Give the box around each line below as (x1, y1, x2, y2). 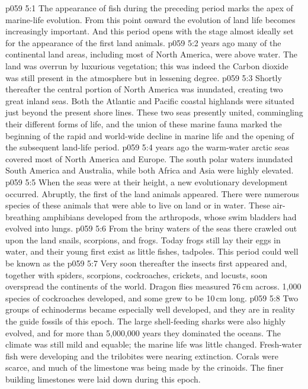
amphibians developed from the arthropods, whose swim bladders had (43, 210, 297, 223)
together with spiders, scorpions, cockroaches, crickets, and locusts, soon (5, 268, 268, 281)
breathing (5, 210, 40, 223)
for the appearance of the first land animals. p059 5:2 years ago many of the (5, 36, 281, 49)
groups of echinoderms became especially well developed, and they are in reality (5, 303, 296, 316)
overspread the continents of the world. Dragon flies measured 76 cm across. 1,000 (5, 280, 301, 292)
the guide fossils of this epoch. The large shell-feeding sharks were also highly (5, 315, 286, 327)
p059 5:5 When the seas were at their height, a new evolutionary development (5, 175, 288, 188)
